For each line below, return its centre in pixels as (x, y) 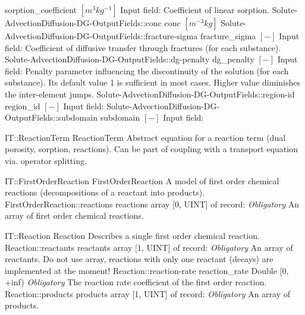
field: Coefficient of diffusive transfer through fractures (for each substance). (143, 47)
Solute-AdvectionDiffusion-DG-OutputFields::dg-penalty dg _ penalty (130, 59)
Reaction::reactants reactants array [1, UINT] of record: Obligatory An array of (149, 247)
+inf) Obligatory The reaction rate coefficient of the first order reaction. (136, 282)
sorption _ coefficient (41, 10)
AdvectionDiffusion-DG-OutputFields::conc (83, 23)
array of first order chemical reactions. (74, 215)
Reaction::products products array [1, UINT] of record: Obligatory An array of (148, 293)
